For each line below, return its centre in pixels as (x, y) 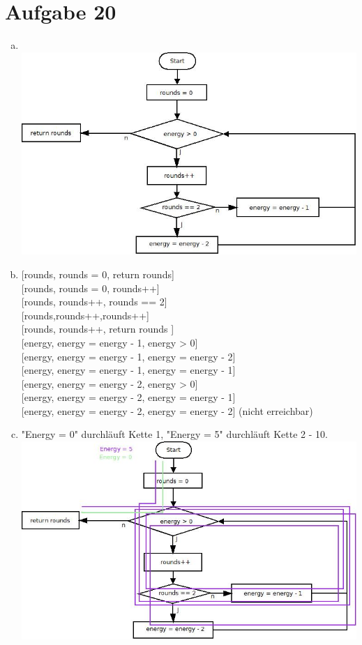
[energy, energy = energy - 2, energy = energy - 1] (128, 397)
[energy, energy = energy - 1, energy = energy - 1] (128, 370)
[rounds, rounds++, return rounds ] (98, 329)
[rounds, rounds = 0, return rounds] (98, 274)
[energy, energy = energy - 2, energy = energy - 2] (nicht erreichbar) (167, 410)
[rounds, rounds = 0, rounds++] (90, 288)
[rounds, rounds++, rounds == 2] (94, 302)
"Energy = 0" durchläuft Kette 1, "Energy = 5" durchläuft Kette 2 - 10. (174, 434)
